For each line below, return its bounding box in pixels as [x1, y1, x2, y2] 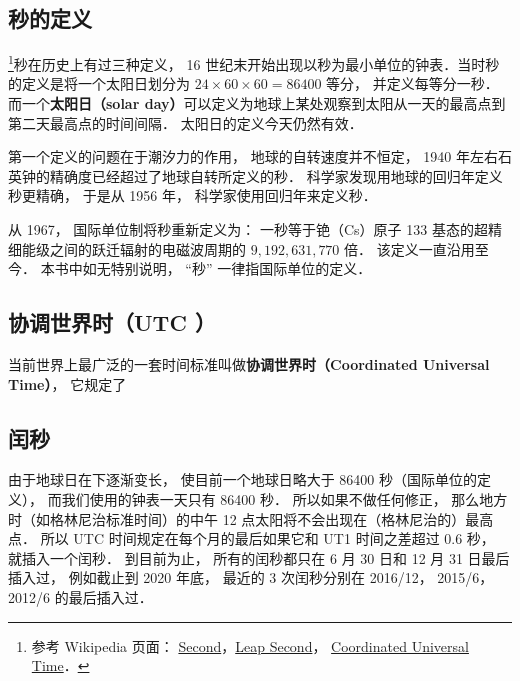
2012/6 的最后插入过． [8, 586, 153, 607]
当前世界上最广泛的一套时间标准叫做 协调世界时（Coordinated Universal [8, 354, 490, 374]
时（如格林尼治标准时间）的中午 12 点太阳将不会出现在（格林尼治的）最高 [8, 508, 494, 529]
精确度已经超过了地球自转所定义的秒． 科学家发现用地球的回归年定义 [49, 165, 503, 186]
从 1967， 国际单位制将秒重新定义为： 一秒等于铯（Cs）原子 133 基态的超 [8, 219, 488, 240]
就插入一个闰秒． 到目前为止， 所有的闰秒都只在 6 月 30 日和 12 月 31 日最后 [8, 547, 510, 568]
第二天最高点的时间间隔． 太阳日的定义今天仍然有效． [8, 112, 363, 133]
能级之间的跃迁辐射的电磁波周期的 [21, 238, 246, 259]
